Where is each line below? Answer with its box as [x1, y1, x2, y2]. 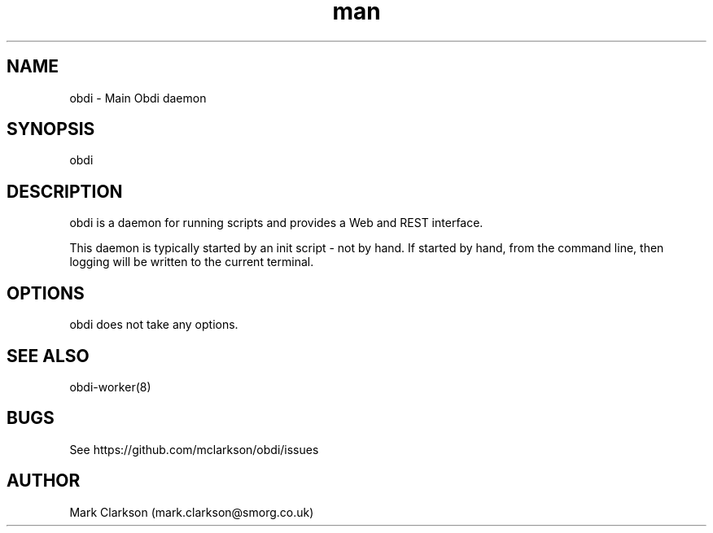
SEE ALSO [7, 345, 90, 366]
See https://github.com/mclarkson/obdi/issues [69, 442, 319, 457]
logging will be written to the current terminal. [69, 255, 314, 269]
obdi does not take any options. [69, 317, 238, 332]
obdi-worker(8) [69, 379, 151, 394]
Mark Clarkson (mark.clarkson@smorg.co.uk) [69, 505, 314, 519]
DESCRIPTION [7, 181, 123, 202]
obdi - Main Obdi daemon [69, 90, 207, 105]
